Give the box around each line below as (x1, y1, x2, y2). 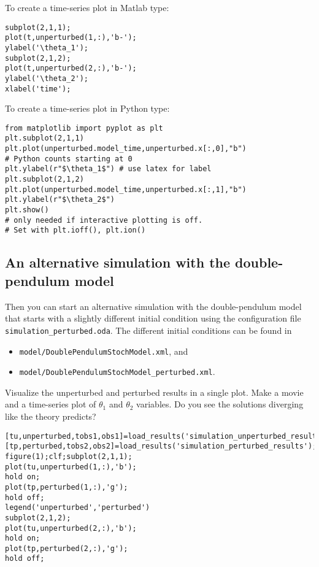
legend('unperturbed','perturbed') (5, 503, 150, 512)
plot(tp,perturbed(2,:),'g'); (5, 544, 128, 553)
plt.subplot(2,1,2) (5, 175, 84, 184)
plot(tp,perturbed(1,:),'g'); (5, 482, 128, 492)
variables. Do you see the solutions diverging (136, 398, 304, 411)
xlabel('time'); (5, 84, 71, 93)
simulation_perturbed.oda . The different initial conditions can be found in (5, 323, 292, 336)
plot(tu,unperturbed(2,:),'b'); (5, 523, 137, 533)
